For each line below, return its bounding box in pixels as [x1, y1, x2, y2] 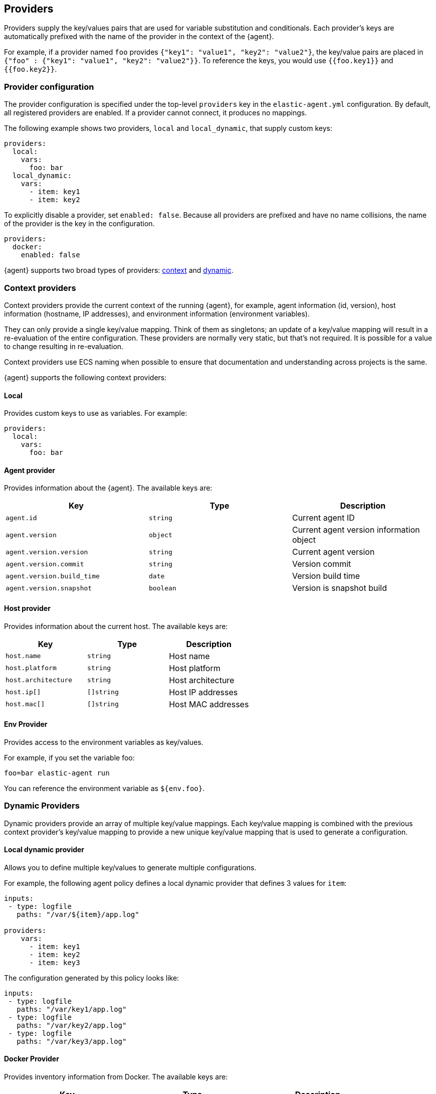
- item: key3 [29, 958, 80, 967]
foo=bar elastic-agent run [4, 768, 110, 777]
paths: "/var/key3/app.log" [17, 1037, 127, 1045]
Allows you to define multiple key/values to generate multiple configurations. [4, 863, 257, 872]
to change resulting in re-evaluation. [4, 342, 124, 351]
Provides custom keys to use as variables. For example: [4, 409, 187, 418]
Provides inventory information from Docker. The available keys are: [4, 1072, 228, 1081]
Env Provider [4, 720, 48, 729]
